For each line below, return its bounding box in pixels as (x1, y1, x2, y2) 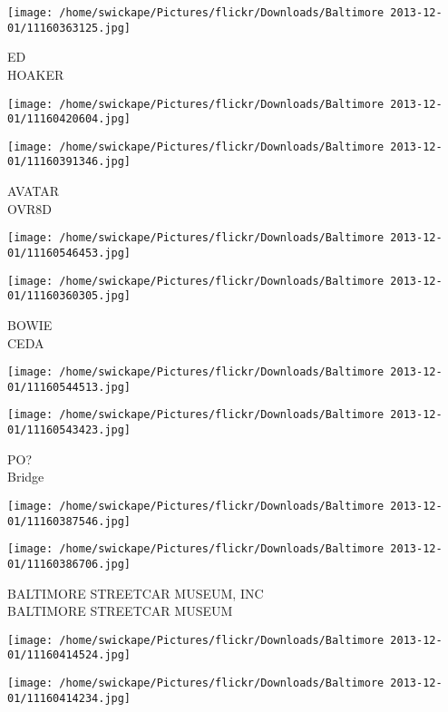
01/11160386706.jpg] (7, 557, 131, 571)
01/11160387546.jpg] (7, 514, 131, 528)
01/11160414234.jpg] (7, 691, 131, 705)
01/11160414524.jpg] (7, 649, 131, 662)
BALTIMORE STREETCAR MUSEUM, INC (7, 583, 264, 602)
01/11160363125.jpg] (7, 21, 131, 34)
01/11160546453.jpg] (7, 246, 131, 259)
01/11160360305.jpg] (7, 289, 131, 303)
